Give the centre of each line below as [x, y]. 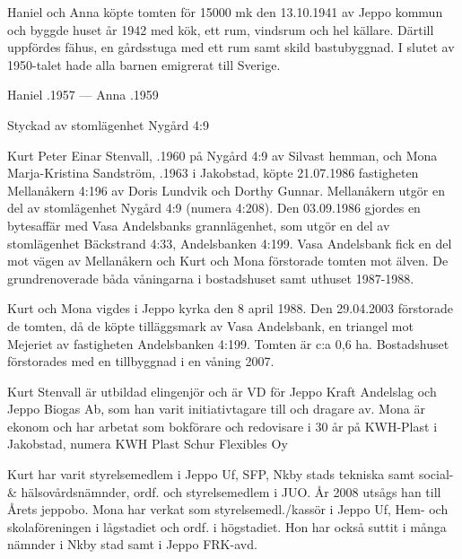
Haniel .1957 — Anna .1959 [83, 95]
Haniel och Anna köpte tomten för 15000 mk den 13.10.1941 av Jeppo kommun [225, 12]
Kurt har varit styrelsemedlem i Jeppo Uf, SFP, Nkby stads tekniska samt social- [231, 474]
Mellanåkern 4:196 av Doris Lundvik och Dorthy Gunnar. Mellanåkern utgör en [226, 190]
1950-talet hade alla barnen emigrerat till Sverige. [144, 64]
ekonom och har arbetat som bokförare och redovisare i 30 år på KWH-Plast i [222, 426]
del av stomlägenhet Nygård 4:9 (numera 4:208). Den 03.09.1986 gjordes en [214, 208]
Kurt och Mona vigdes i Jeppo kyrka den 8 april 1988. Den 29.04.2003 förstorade [230, 308]
